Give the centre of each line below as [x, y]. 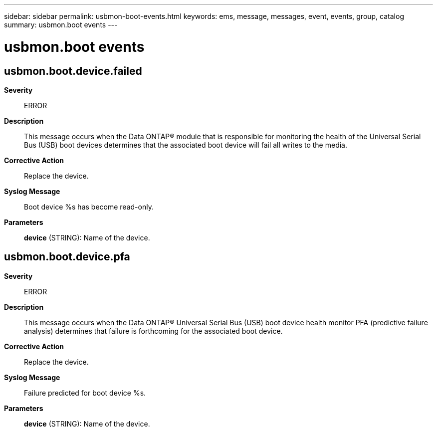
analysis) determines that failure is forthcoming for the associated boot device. [153, 331]
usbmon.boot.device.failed [73, 71]
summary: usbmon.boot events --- [61, 25]
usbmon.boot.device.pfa [67, 257]
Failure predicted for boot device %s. [85, 393]
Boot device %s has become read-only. [89, 207]
